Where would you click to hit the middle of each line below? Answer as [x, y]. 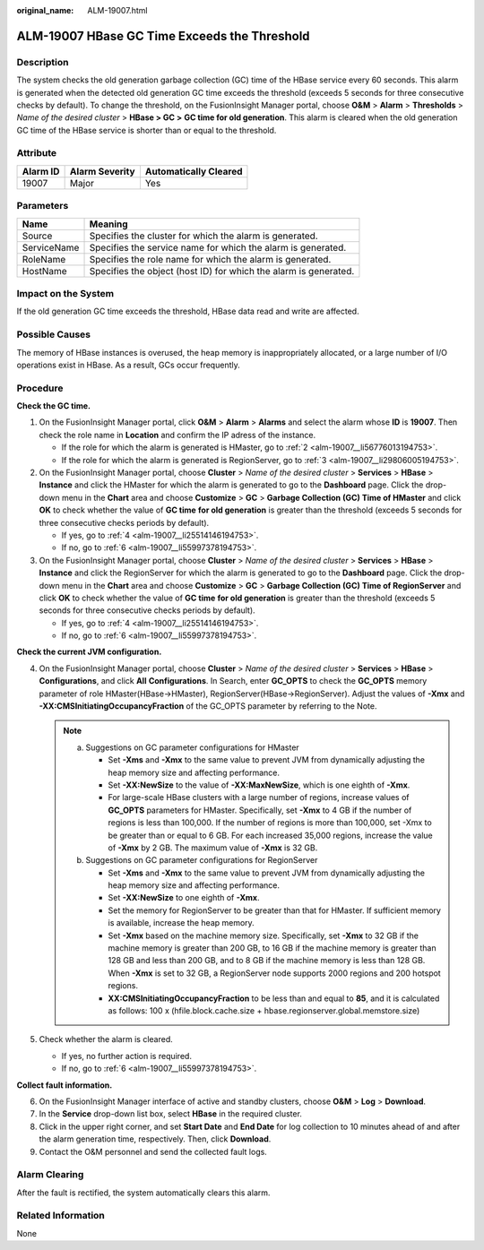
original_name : [45, 10]
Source [37, 236]
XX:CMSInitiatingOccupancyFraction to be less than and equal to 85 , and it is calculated [274, 998]
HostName [44, 271]
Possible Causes [54, 334]
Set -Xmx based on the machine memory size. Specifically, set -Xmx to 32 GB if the [263, 935]
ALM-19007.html [117, 10]
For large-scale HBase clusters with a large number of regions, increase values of [259, 797]
